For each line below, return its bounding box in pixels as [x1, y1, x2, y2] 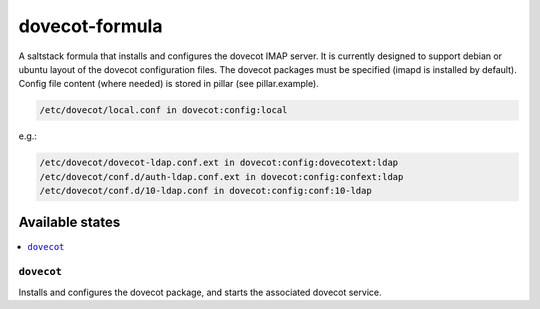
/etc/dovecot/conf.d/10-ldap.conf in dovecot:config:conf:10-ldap [39, 185, 372, 197]
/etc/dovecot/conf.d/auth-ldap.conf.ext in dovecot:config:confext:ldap [39, 171, 404, 182]
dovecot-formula [18, 15, 163, 37]
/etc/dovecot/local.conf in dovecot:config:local [39, 105, 288, 116]
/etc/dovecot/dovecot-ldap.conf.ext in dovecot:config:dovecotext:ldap [39, 157, 399, 169]
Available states [18, 214, 121, 231]
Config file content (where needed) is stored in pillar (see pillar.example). [18, 78, 319, 90]
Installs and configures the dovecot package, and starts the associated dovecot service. [18, 286, 382, 298]
